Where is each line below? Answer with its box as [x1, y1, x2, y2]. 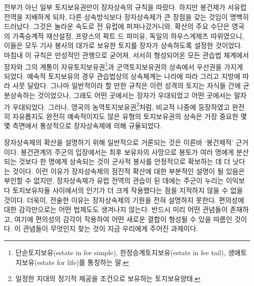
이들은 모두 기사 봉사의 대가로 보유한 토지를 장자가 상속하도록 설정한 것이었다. [4, 40, 243, 50]
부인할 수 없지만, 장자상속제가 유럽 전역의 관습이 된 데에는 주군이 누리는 [4, 175, 224, 186]
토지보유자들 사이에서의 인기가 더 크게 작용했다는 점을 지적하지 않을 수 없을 [12, 185, 243, 195]
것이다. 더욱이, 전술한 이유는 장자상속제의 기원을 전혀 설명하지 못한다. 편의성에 [4, 194, 244, 205]
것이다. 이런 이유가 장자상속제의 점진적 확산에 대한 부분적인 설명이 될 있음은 [12, 166, 245, 176]
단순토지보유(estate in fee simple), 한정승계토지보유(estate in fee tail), [15, 247, 226, 257]
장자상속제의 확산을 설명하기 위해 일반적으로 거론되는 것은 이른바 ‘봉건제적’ [4, 137, 234, 147]
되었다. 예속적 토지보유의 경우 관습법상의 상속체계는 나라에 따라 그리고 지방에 [4, 71, 240, 81]
